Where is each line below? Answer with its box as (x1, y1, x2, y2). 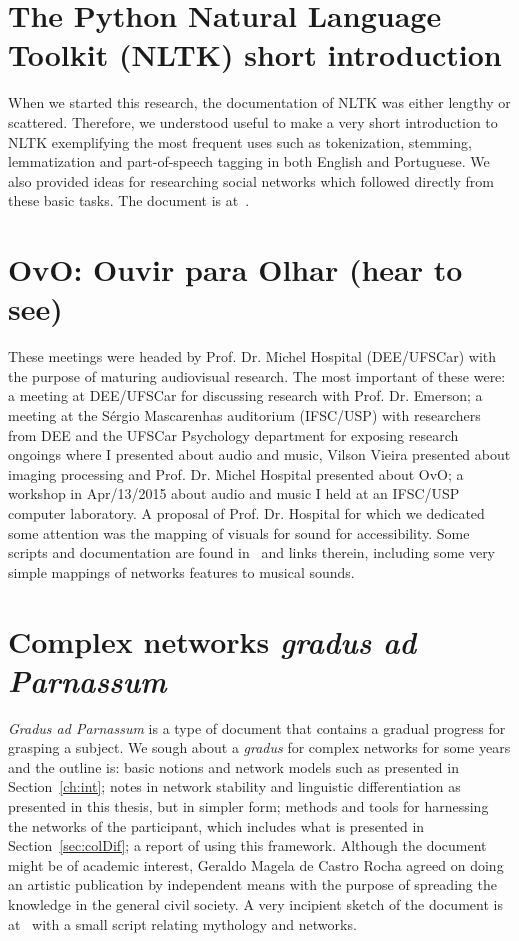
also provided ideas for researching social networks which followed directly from (8, 170, 494, 191)
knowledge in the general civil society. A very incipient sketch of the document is (8, 893, 503, 914)
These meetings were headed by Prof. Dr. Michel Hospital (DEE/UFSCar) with (8, 346, 497, 367)
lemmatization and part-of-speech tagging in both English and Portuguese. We (8, 151, 490, 172)
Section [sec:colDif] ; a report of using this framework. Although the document (8, 835, 487, 856)
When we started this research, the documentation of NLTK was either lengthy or (8, 92, 511, 113)
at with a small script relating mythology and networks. (8, 913, 357, 934)
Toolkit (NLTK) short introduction (8, 34, 502, 75)
